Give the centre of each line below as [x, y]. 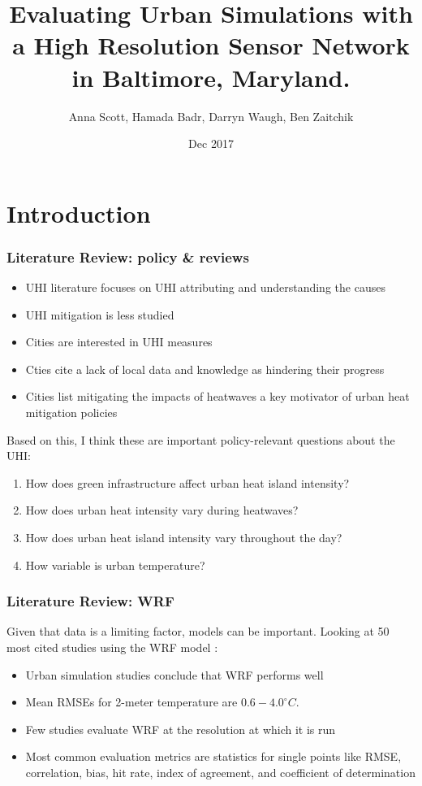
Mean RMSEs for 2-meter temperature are [131, 702]
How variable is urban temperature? [115, 565]
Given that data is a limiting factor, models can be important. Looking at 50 [198, 631]
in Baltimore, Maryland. [211, 77]
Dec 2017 [211, 143]
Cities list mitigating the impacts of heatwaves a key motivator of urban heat [217, 396]
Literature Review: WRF [90, 601]
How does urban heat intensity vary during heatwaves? [162, 510]
